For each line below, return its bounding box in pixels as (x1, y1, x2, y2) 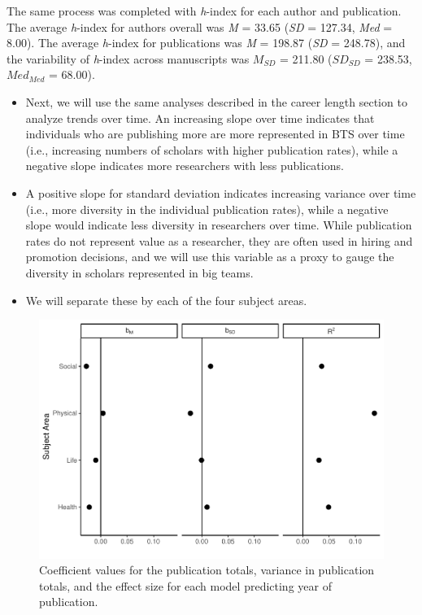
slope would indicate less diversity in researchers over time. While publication (25, 216, 412, 233)
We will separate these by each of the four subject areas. (25, 291, 307, 308)
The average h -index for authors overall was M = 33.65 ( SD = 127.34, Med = (7, 18, 393, 35)
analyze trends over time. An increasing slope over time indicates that (25, 109, 375, 126)
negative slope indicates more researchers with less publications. (25, 157, 344, 174)
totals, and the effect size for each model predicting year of (39, 577, 332, 594)
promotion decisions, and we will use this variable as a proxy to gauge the (25, 248, 394, 265)
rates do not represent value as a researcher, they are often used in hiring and (25, 232, 413, 249)
